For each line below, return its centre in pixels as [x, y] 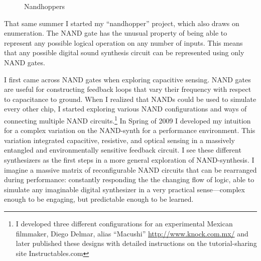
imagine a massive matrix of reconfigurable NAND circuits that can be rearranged [130, 169]
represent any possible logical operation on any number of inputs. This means [123, 42]
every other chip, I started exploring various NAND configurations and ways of [125, 109]
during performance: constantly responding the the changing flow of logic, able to [129, 179]
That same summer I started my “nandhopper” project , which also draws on [122, 23]
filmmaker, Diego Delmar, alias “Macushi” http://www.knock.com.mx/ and [132, 233]
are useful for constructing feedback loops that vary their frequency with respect [128, 89]
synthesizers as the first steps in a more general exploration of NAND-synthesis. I [129, 159]
